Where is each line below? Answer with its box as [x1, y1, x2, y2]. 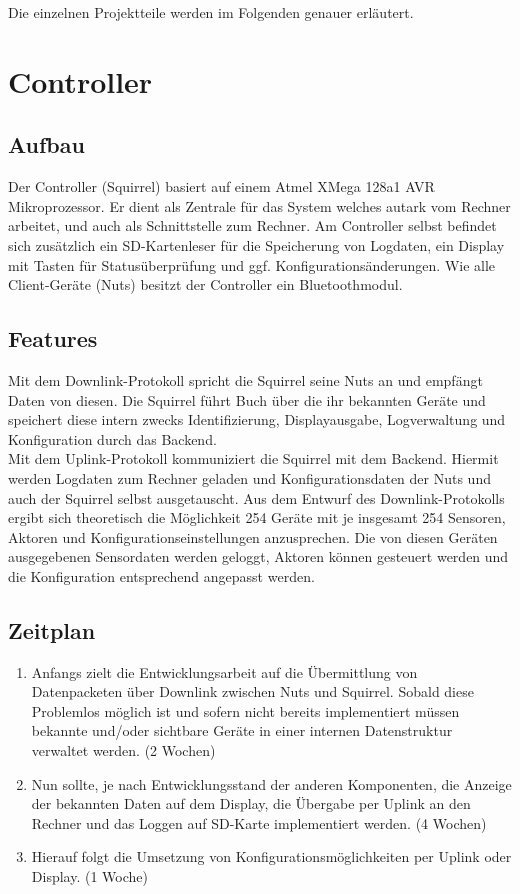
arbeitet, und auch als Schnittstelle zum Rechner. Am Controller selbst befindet [8, 215, 497, 236]
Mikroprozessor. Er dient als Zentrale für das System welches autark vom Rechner [8, 195, 511, 216]
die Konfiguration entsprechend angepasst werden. [8, 565, 315, 586]
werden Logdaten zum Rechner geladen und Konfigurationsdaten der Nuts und [8, 467, 491, 488]
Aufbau [8, 129, 85, 160]
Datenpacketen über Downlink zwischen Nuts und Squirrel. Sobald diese [31, 681, 474, 702]
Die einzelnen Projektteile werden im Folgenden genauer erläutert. [8, 2, 414, 22]
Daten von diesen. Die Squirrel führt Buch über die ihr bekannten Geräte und [8, 389, 486, 410]
